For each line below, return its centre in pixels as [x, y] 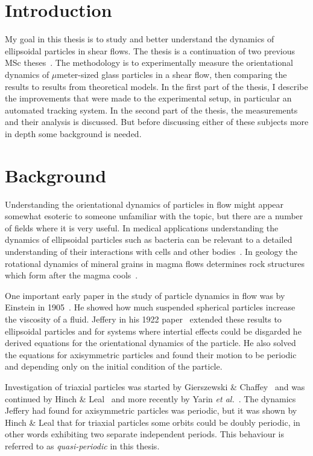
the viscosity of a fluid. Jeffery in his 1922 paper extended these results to [143, 319]
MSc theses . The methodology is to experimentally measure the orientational [149, 63]
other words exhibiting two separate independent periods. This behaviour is [145, 434]
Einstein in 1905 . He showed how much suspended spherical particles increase [150, 307]
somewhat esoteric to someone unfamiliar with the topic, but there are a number [154, 216]
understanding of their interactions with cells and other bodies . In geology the [151, 251]
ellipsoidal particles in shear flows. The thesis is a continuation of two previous [150, 50]
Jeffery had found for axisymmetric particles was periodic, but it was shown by [151, 410]
